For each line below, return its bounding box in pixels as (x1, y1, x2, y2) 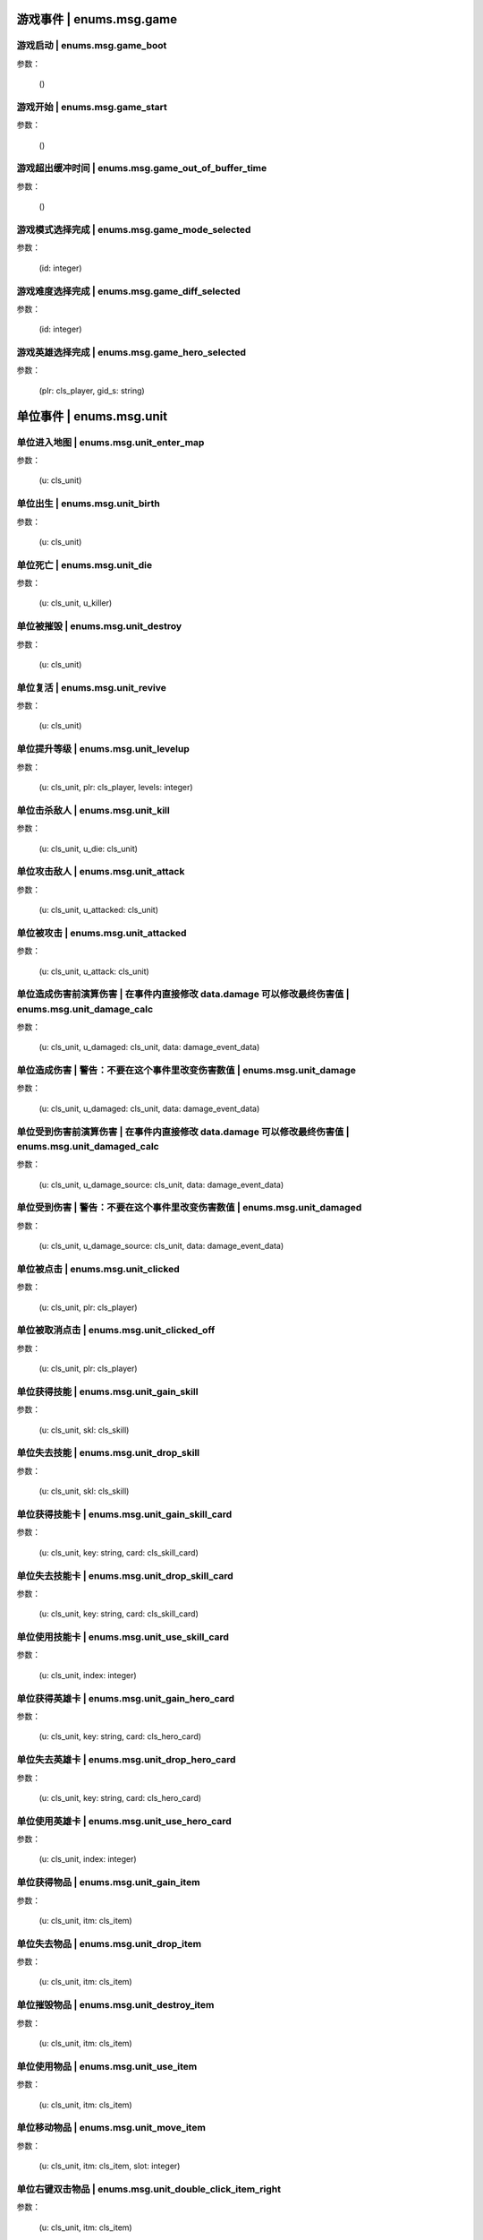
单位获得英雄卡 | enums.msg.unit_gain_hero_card (16, 1692, 235, 1704)
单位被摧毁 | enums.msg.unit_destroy (16, 620, 182, 633)
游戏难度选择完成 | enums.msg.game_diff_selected (16, 285, 241, 297)
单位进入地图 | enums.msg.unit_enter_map (16, 435, 205, 448)
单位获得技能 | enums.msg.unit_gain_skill (16, 1385, 199, 1398)
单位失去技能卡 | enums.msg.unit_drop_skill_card (16, 1569, 234, 1581)
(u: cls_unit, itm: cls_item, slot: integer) (38, 2160, 181, 2172)
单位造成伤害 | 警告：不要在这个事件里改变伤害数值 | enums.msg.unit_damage (16, 1064, 357, 1077)
